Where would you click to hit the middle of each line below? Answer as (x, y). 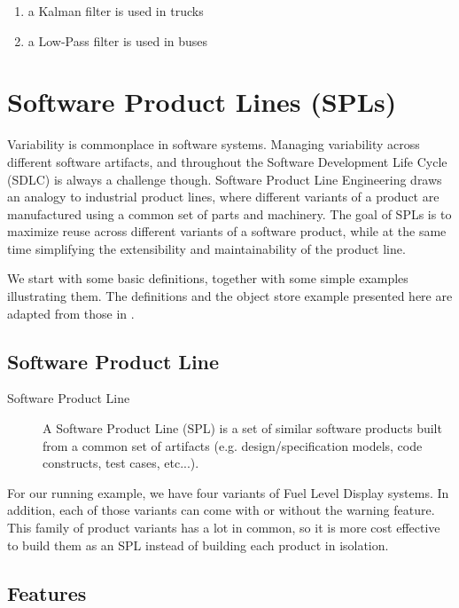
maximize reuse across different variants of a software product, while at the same (227, 231)
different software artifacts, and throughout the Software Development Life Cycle (227, 161)
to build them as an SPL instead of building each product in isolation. (198, 545)
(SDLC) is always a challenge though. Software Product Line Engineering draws (225, 179)
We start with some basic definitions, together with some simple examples (208, 278)
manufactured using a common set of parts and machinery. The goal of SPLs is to (229, 213)
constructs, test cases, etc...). (121, 463)
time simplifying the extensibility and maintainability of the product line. (206, 248)
